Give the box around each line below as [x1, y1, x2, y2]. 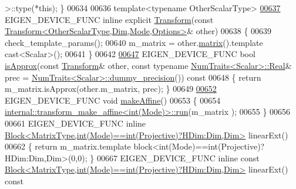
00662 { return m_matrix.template [5, 140, 131, 152]
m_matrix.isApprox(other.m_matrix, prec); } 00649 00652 [5, 82, 217, 95]
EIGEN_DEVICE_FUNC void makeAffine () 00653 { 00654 [5, 94, 221, 106]
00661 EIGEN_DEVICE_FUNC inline [5, 117, 146, 129]
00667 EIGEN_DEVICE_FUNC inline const [96, 151, 260, 164]
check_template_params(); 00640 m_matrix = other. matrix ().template [5, 36, 263, 48]
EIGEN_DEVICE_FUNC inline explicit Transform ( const [5, 13, 214, 25]
